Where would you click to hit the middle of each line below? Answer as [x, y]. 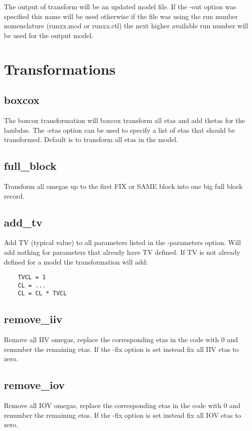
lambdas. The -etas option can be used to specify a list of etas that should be [120, 130]
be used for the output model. [49, 35]
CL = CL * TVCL [42, 294]
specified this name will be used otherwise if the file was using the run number [121, 16]
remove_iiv [33, 319]
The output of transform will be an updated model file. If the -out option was [120, 6]
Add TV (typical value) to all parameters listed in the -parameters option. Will [123, 242]
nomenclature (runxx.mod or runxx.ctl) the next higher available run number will [126, 26]
